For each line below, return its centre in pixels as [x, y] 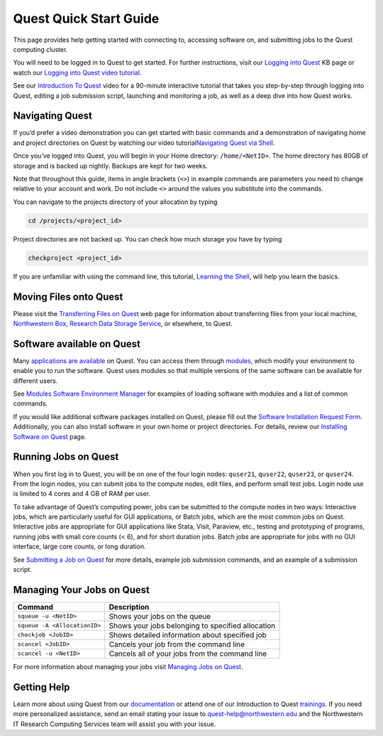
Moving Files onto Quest [68, 297]
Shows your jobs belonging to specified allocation [192, 625]
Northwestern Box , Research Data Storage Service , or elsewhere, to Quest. [123, 323]
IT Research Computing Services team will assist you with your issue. [115, 724]
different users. [35, 381]
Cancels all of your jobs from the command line [188, 654]
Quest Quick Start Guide [86, 18]
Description [129, 607]
